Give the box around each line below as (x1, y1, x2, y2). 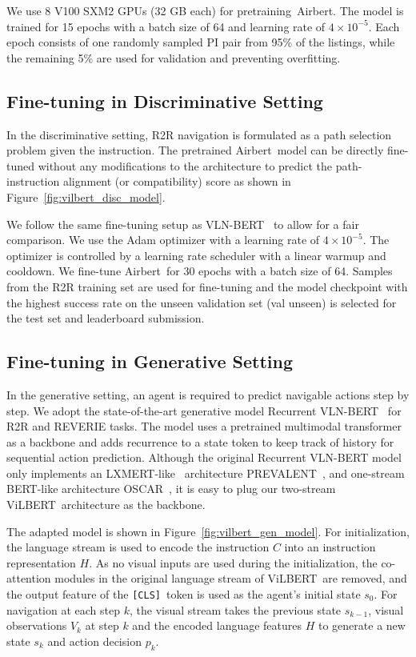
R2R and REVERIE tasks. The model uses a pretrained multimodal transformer (6, 418, 402, 435)
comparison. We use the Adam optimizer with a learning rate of (6, 231, 320, 248)
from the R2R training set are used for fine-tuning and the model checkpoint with (6, 278, 408, 294)
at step (85, 617, 119, 634)
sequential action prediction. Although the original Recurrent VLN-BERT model (6, 449, 402, 466)
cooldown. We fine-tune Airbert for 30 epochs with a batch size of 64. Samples (6, 262, 393, 279)
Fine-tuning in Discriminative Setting (6, 88, 323, 113)
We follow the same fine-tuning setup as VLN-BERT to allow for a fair (6, 215, 359, 232)
